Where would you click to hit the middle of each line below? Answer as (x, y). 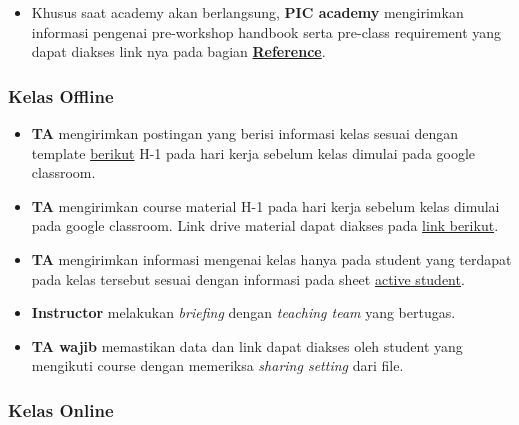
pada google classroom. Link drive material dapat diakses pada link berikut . (265, 225)
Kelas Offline (61, 95)
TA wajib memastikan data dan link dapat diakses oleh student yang (247, 345)
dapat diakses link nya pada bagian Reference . (178, 51)
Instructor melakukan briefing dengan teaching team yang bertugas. (243, 312)
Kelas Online (61, 409)
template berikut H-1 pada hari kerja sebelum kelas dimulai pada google (253, 152)
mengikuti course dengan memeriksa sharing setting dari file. (217, 365)
